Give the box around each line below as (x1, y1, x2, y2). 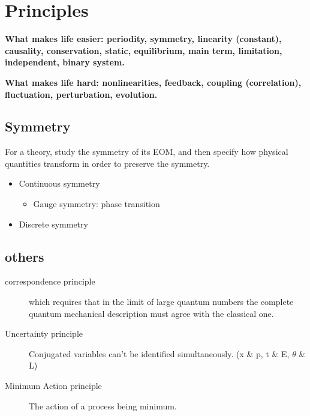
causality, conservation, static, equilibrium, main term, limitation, (5, 44, 282, 56)
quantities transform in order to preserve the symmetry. (5, 157, 210, 169)
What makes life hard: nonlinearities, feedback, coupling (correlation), (5, 76, 302, 88)
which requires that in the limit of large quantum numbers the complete (29, 295, 294, 308)
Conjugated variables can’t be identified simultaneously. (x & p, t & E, (29, 347, 290, 360)
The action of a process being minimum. (29, 399, 177, 412)
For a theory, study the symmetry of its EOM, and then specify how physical (5, 145, 288, 158)
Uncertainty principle (5, 327, 83, 340)
